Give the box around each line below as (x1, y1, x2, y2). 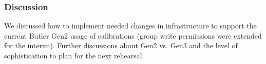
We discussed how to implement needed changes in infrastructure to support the (4, 20, 257, 31)
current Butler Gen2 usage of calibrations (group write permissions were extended (4, 30, 262, 41)
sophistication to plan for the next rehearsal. (4, 50, 144, 60)
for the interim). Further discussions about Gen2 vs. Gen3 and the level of (4, 40, 238, 51)
